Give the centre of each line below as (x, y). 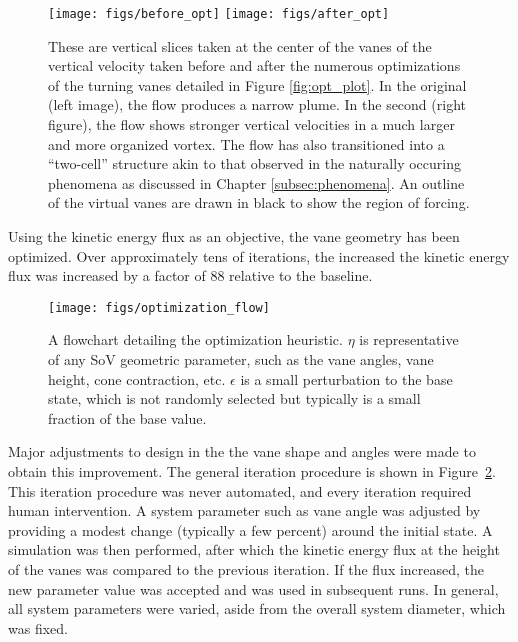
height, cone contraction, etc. (137, 378)
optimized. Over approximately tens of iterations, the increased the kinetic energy (259, 255)
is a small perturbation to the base (346, 378)
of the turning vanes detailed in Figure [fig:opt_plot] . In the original (257, 84)
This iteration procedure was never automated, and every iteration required (240, 490)
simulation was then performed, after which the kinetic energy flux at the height (254, 549)
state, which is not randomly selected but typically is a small (234, 398)
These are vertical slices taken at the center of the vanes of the (240, 45)
